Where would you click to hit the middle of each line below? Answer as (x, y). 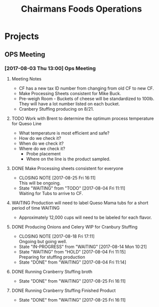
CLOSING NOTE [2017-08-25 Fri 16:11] (57, 178)
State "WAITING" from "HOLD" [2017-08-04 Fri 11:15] (72, 251)
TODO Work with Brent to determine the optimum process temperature (83, 118)
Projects (22, 36)
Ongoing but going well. (43, 241)
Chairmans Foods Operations (81, 9)
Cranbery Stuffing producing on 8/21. (56, 109)
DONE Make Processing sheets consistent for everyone (67, 168)
